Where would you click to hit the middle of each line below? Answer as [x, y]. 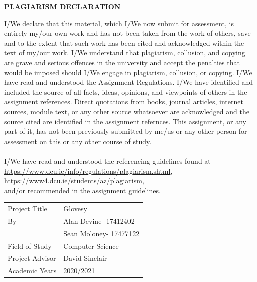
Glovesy [75, 208]
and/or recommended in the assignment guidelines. [82, 190]
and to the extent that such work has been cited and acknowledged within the [124, 42]
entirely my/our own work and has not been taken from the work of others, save [127, 33]
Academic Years [32, 271]
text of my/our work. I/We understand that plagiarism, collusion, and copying [125, 52]
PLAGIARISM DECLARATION [62, 6]
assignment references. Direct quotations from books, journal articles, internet [124, 102]
